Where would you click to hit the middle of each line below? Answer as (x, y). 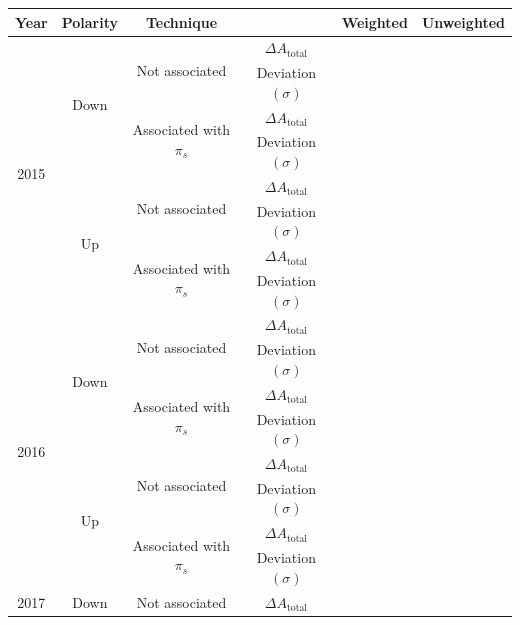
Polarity (89, 21)
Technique (181, 21)
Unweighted (463, 21)
